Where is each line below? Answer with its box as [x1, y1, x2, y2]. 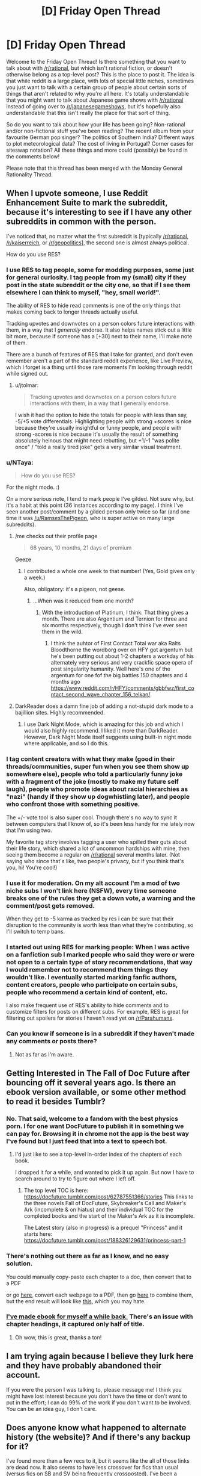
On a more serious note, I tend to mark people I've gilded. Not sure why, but [6, 495, 194, 503]
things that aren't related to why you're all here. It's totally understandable [6, 90, 189, 97]
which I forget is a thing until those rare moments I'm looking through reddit [6, 364, 193, 371]
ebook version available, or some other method [6, 1087, 187, 1097]
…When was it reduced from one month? [32, 597, 134, 604]
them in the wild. [41, 628, 83, 636]
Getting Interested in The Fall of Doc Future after [6, 1068, 190, 1078]
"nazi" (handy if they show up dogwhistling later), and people [6, 793, 190, 801]
